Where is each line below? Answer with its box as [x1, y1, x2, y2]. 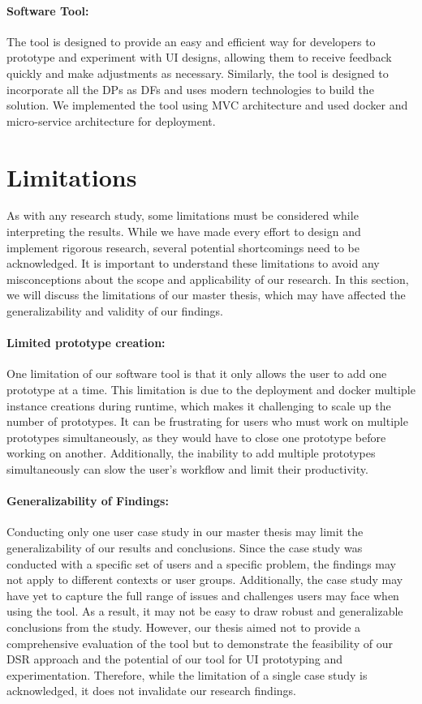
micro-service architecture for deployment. [6, 112, 216, 129]
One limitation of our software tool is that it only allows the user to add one [6, 365, 387, 382]
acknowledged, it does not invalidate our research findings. [6, 682, 296, 699]
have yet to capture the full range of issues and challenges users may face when [6, 586, 399, 603]
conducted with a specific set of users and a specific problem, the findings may [6, 555, 397, 572]
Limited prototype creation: [6, 334, 166, 351]
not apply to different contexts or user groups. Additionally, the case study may [6, 571, 403, 588]
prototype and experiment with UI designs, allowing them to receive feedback [6, 49, 392, 66]
